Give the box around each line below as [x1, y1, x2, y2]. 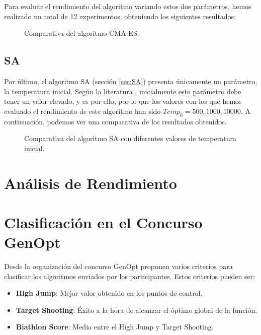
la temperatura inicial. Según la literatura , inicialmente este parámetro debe [4, 86, 241, 96]
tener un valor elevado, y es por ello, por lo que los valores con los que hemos [4, 96, 242, 106]
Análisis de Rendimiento [4, 172, 177, 193]
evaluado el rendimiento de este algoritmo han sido [4, 105, 161, 116]
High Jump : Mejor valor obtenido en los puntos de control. [16, 288, 203, 298]
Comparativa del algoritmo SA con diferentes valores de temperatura [24, 133, 236, 144]
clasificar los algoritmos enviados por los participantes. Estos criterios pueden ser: [4, 271, 255, 281]
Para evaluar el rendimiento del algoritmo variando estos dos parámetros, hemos [4, 1, 251, 11]
